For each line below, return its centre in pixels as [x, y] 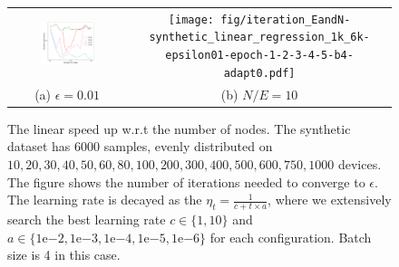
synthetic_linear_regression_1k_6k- [259, 38]
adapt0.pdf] [259, 73]
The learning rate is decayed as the [105, 200]
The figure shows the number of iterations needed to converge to [186, 181]
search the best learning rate [87, 219]
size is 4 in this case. [64, 255]
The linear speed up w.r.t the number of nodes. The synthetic [179, 128]
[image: [191, 19]
